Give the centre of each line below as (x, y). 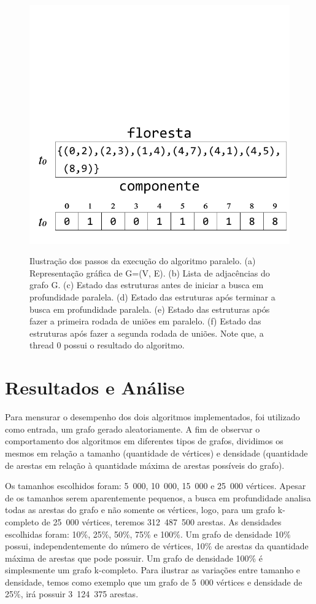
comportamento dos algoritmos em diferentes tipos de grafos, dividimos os (144, 441)
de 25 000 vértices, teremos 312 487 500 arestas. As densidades (161, 521)
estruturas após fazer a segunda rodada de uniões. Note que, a (147, 333)
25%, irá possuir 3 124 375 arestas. (72, 594)
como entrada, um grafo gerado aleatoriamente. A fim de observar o (133, 429)
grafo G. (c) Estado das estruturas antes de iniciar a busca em (147, 285)
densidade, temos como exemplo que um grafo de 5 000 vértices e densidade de (154, 582)
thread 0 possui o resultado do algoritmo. (107, 345)
